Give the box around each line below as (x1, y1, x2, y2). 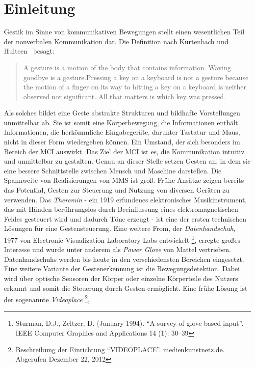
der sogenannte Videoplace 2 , (4, 293, 90, 304)
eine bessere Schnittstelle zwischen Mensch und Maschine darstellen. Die (4, 165, 222, 175)
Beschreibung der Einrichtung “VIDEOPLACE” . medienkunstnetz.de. (15, 344, 225, 354)
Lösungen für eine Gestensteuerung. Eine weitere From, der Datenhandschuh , (4, 223, 236, 233)
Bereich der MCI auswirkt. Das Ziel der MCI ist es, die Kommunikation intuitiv (4, 146, 245, 156)
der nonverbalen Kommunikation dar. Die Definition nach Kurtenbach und (4, 36, 229, 46)
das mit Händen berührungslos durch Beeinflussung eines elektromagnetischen (4, 204, 238, 214)
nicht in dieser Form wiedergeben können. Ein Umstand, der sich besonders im (4, 137, 240, 147)
